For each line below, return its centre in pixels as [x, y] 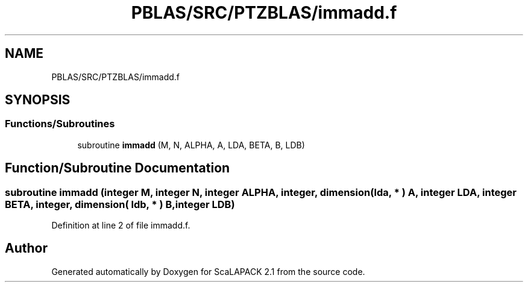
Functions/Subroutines [60, 124]
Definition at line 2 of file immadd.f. [121, 225]
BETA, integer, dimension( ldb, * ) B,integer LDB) [120, 204]
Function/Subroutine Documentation [118, 168]
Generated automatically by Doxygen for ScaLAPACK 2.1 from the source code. [208, 271]
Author [26, 248]
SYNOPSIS [38, 100]
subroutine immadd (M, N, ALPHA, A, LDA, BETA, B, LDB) [191, 145]
